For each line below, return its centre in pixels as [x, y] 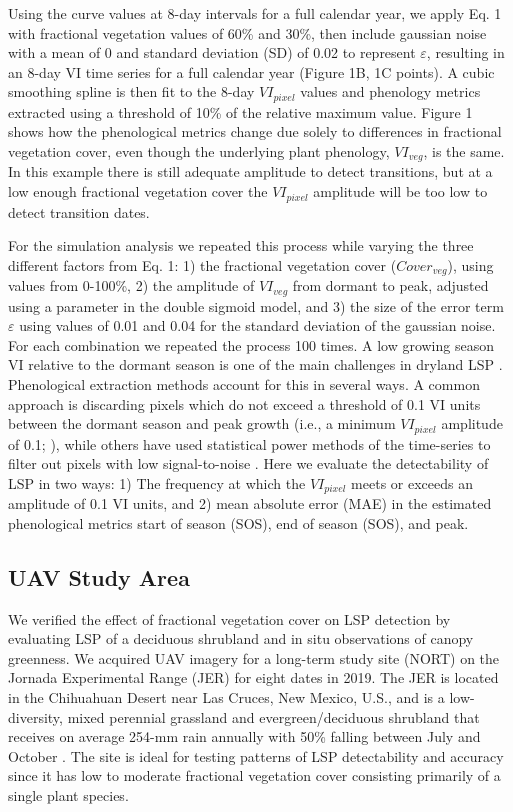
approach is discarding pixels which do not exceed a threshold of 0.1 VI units [244, 403]
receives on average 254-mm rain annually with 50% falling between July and [244, 736]
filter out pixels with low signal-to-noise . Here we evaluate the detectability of [248, 463]
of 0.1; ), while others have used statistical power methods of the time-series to [249, 443]
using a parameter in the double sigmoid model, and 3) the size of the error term [256, 305]
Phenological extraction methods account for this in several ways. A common [244, 383]
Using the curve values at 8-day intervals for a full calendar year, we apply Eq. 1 [255, 13]
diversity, [35, 716]
